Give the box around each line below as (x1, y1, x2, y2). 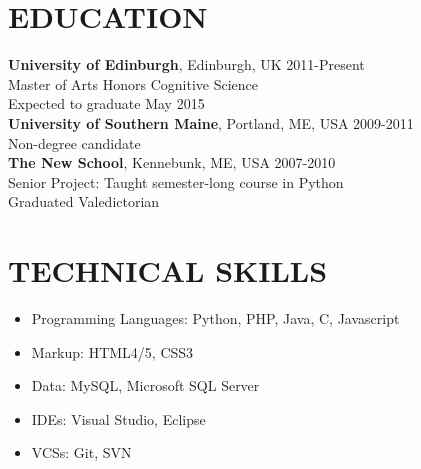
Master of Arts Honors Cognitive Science (8, 73, 258, 94)
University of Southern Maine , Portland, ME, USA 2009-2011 (8, 112, 414, 133)
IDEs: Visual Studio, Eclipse (31, 408, 206, 429)
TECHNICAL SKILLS (8, 250, 328, 291)
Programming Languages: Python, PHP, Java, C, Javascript (31, 308, 400, 328)
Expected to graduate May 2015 (8, 93, 205, 114)
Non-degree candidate (8, 132, 141, 153)
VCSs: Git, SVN (31, 442, 132, 463)
